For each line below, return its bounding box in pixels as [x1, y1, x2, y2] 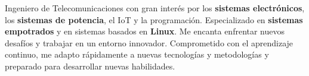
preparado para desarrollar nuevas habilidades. [5, 59, 175, 72]
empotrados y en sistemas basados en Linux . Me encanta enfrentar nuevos [5, 25, 285, 37]
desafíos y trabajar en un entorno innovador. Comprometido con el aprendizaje [5, 36, 293, 49]
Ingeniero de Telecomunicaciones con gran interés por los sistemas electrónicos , [5, 2, 305, 14]
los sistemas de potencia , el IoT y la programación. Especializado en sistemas [5, 13, 303, 26]
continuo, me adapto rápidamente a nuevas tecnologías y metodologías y [5, 48, 269, 61]
